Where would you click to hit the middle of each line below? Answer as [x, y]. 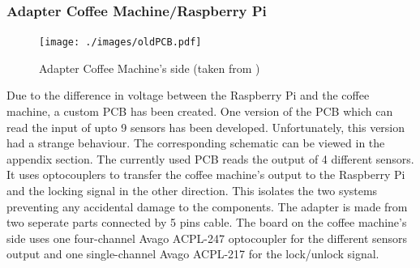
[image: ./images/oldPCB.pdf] [120, 43]
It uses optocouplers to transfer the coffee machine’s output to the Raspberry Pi [206, 174]
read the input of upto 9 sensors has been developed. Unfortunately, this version [206, 127]
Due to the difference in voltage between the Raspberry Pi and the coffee [188, 95]
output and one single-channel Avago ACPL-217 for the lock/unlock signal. [193, 254]
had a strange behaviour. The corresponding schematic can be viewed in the [196, 143]
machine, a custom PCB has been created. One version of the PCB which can [200, 111]
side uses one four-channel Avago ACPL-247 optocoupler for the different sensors [207, 238]
